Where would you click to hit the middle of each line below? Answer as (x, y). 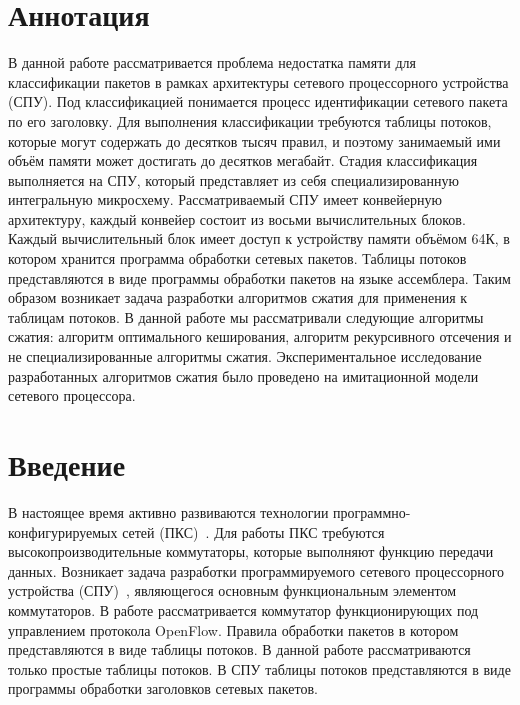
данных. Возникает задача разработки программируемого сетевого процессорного (256, 570)
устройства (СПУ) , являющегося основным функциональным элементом (232, 590)
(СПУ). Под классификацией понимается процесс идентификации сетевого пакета (258, 101)
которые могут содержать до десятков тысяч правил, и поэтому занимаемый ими (254, 140)
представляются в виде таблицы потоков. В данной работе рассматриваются (239, 649)
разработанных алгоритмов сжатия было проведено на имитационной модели (243, 375)
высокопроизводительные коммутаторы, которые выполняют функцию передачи (251, 551)
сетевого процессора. (72, 395)
